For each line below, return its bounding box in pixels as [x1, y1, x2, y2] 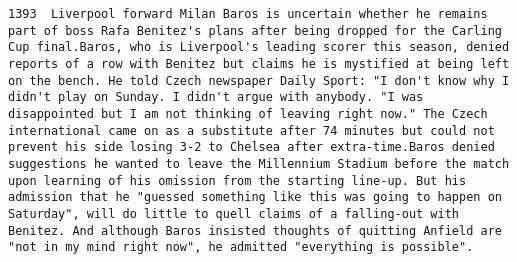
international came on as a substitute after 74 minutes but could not [8, 123, 495, 138]
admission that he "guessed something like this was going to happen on [8, 190, 502, 205]
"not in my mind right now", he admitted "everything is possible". [8, 240, 474, 255]
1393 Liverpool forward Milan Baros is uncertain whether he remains [8, 7, 488, 21]
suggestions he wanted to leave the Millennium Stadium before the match [8, 156, 510, 171]
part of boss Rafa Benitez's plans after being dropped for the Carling [8, 23, 502, 38]
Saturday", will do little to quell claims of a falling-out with [8, 206, 460, 221]
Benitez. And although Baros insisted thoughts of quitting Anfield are [8, 223, 502, 238]
